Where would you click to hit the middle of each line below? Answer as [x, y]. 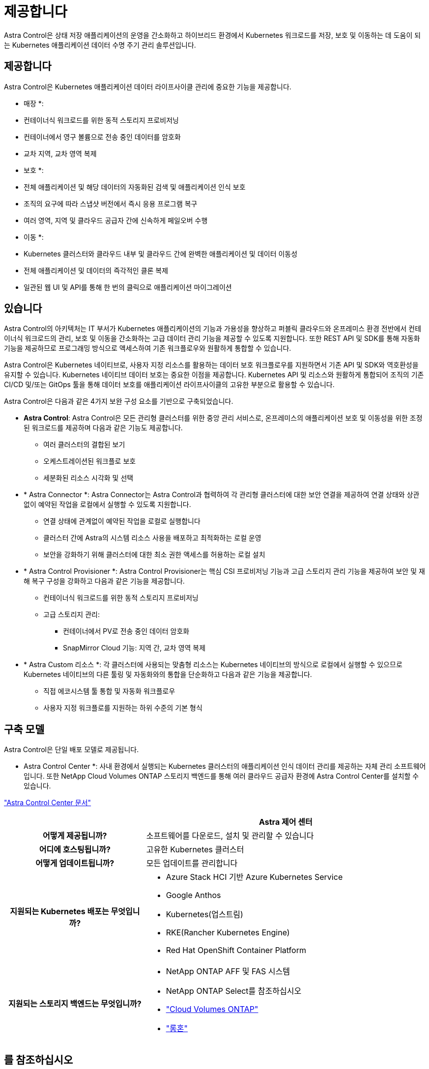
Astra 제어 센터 [286, 822]
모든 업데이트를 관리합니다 [192, 863]
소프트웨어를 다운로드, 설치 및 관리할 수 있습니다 [230, 836]
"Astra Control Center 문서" [48, 803]
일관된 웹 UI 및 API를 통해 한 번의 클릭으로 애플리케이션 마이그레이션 [128, 287]
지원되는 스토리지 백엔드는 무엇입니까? [75, 1004]
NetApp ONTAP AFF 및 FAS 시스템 [228, 971]
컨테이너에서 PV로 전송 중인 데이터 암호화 [126, 631]
